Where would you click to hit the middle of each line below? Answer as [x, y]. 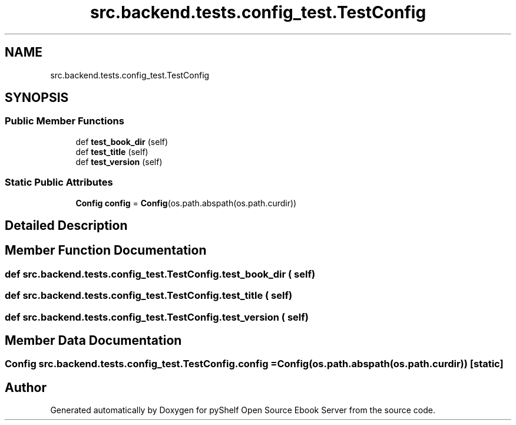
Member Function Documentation [106, 251]
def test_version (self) [119, 162]
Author [26, 387]
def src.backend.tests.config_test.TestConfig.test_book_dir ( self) [160, 274]
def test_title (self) [112, 151]
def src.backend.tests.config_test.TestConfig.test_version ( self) [157, 317]
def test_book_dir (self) [122, 141]
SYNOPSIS [37, 98]
